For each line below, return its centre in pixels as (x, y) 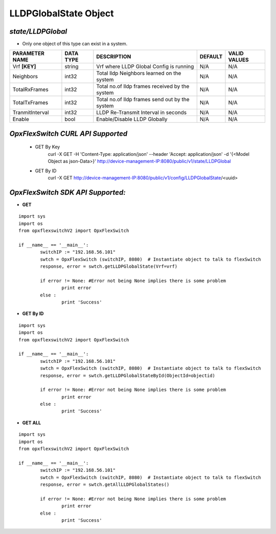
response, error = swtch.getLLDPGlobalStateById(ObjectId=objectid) (128, 375)
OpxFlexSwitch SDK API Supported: (67, 192)
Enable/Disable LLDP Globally (132, 119)
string (72, 66)
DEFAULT (211, 57)
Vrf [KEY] (24, 66)
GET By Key (48, 147)
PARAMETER (28, 54)
